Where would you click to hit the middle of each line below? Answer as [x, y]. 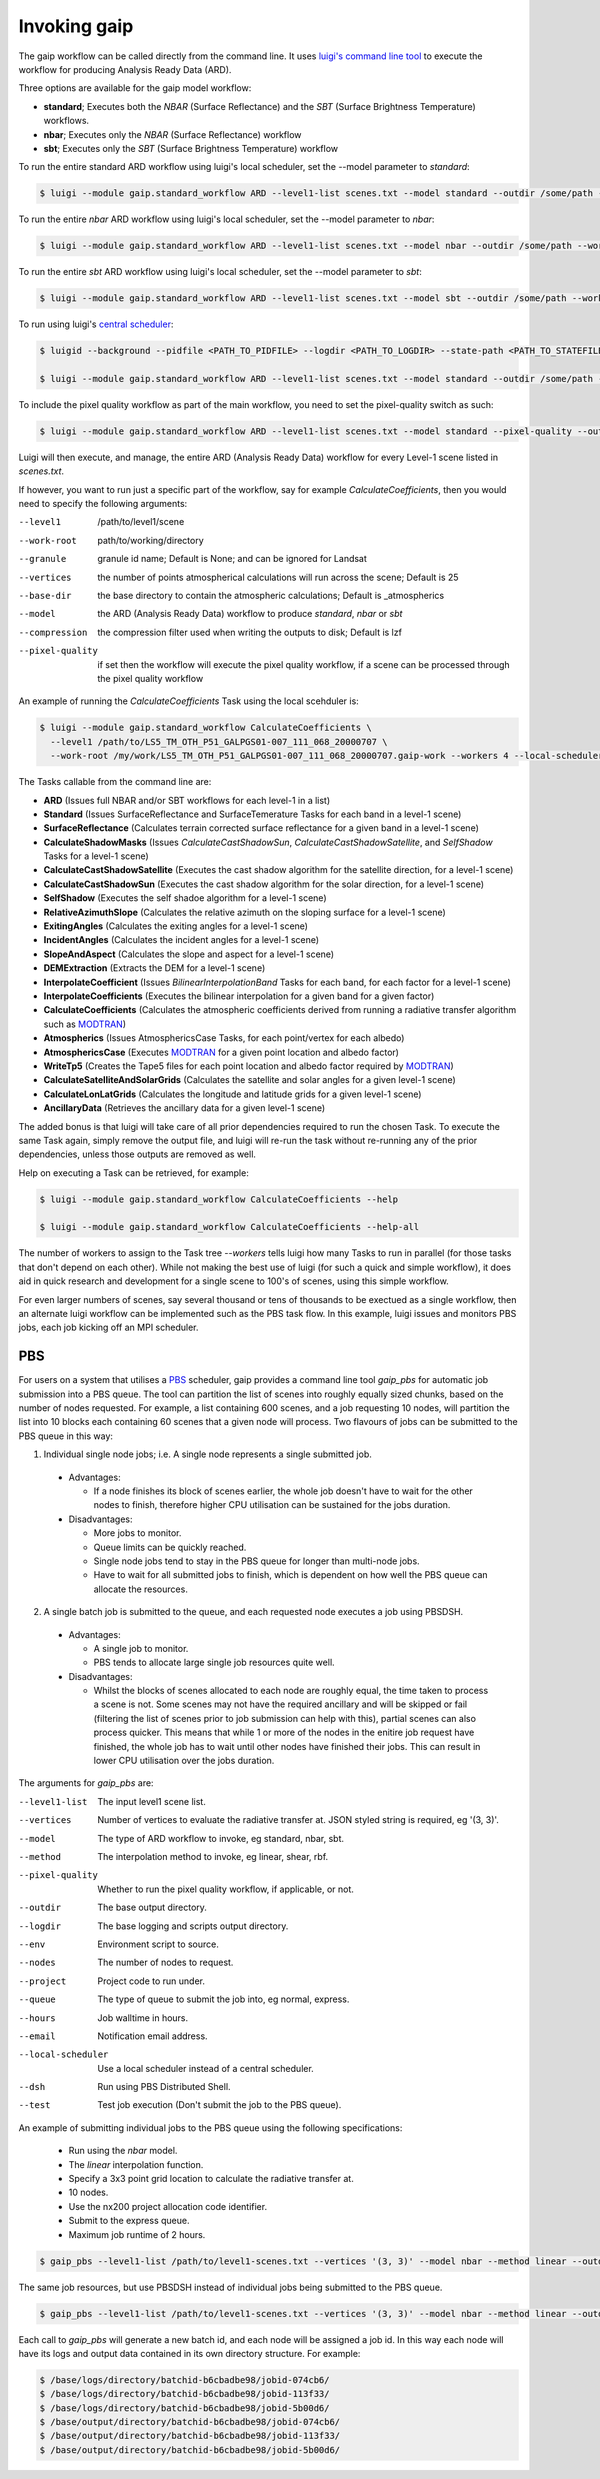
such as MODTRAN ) [85, 1024]
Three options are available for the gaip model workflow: [135, 88]
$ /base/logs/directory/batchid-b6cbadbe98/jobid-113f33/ [184, 2394]
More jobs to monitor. [137, 1533]
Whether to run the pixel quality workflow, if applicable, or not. [226, 1889]
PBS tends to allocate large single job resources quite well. [214, 1662]
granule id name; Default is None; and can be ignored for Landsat [232, 559]
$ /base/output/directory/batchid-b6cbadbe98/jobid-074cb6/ [190, 2422]
